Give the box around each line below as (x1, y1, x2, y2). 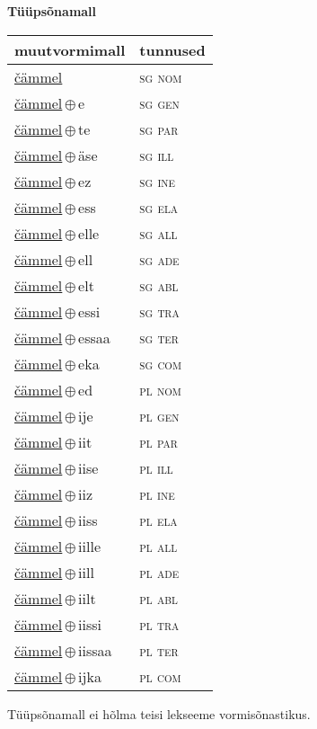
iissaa (78, 639, 112, 661)
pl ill (139, 457, 173, 478)
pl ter (139, 639, 179, 661)
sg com (139, 352, 181, 374)
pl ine (139, 483, 175, 504)
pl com (139, 665, 181, 687)
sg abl (139, 274, 179, 296)
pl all (139, 535, 178, 556)
